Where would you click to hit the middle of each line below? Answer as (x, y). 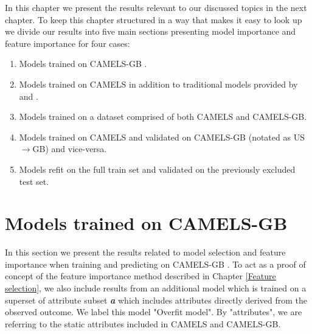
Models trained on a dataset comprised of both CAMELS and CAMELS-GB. (163, 117)
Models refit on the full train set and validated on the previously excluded (157, 169)
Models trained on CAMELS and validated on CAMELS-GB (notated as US (162, 137)
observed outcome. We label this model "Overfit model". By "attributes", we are (154, 312)
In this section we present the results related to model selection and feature (145, 252)
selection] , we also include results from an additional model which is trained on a (156, 288)
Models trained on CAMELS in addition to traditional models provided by (158, 84)
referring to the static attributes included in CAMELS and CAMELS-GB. (143, 323)
